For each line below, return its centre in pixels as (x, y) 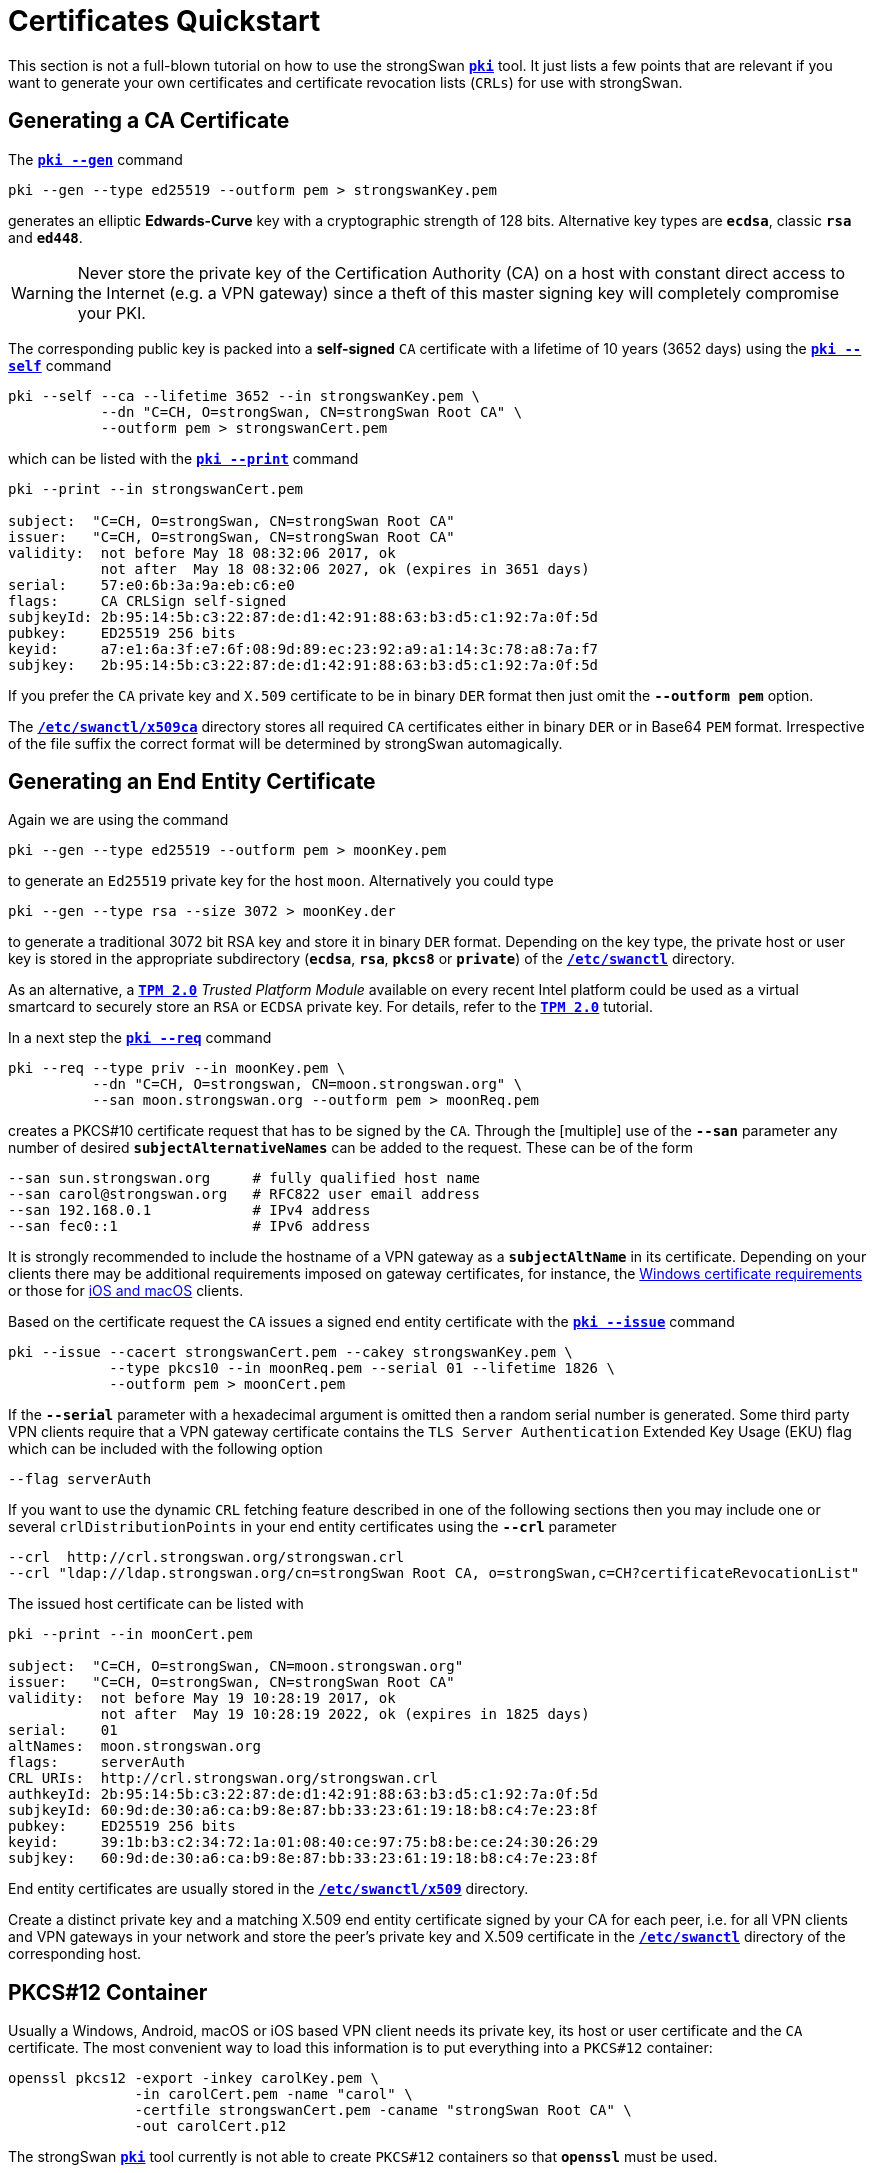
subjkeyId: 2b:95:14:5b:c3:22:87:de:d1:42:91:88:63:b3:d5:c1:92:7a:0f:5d (303, 616)
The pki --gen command (95, 159)
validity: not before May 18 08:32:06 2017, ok (202, 552)
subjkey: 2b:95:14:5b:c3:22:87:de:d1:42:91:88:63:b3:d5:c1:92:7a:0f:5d (303, 664)
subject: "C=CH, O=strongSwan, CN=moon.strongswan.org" (236, 1666)
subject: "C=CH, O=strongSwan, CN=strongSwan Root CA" (231, 520)
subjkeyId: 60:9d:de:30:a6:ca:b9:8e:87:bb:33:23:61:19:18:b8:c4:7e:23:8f (303, 1810)
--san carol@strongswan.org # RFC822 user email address (244, 1194)
